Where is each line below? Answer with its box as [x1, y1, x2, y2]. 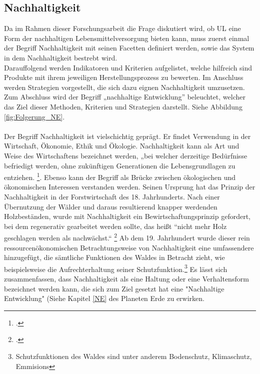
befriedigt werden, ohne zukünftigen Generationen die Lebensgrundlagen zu [4, 160, 235, 170]
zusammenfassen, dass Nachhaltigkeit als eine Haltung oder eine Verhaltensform [4, 273, 249, 284]
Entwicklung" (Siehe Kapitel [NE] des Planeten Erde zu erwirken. [4, 293, 204, 303]
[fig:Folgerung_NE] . [4, 111, 65, 121]
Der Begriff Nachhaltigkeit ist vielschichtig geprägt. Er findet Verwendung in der [4, 130, 251, 141]
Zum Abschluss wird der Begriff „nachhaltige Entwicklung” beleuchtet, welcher [4, 91, 245, 102]
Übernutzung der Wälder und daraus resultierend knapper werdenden [4, 201, 217, 211]
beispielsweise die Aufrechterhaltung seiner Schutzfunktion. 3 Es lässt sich [4, 262, 227, 274]
